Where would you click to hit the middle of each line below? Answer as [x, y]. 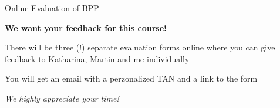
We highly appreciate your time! [62, 98]
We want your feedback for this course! [86, 27]
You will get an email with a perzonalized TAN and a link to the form [131, 78]
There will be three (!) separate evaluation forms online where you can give [140, 47]
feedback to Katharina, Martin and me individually [97, 58]
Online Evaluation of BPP [52, 8]
